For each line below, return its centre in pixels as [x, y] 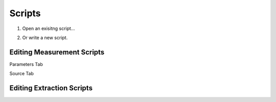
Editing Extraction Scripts [51, 88]
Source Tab [22, 74]
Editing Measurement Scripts [57, 52]
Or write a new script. [45, 38]
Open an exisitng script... [49, 28]
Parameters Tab [26, 64]
